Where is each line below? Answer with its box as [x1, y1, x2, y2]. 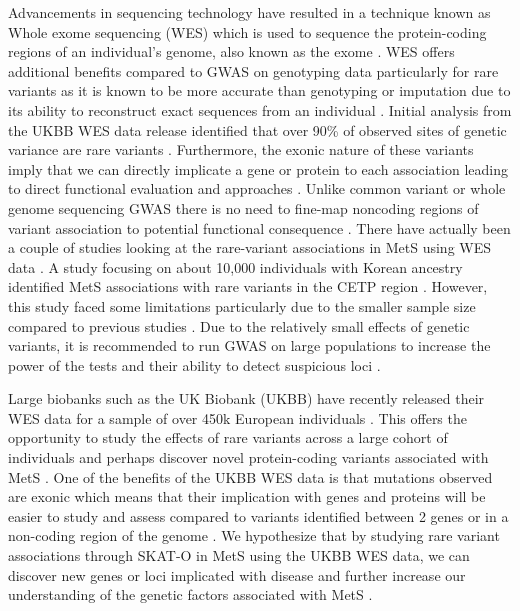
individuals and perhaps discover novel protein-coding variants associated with [8, 447, 489, 468]
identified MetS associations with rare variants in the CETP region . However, [8, 276, 488, 297]
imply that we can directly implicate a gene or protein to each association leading [8, 158, 508, 179]
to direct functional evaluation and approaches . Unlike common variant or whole [8, 178, 506, 199]
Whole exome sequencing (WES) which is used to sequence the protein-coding [8, 21, 487, 42]
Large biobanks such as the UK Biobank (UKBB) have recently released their [8, 388, 485, 409]
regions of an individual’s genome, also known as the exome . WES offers [8, 41, 455, 62]
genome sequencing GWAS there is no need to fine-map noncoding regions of [8, 197, 479, 218]
